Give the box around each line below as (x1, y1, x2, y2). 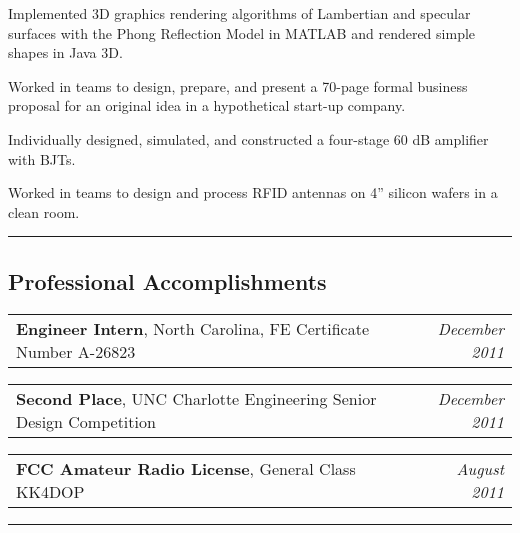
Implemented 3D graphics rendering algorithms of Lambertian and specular (8, 3, 471, 23)
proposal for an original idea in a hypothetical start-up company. (8, 95, 406, 116)
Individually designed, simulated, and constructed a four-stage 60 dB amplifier (8, 128, 489, 149)
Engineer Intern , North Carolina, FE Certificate (16, 316, 370, 340)
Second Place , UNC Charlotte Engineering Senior (16, 386, 377, 410)
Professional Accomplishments (8, 265, 327, 296)
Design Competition (16, 409, 156, 433)
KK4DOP (16, 479, 85, 503)
